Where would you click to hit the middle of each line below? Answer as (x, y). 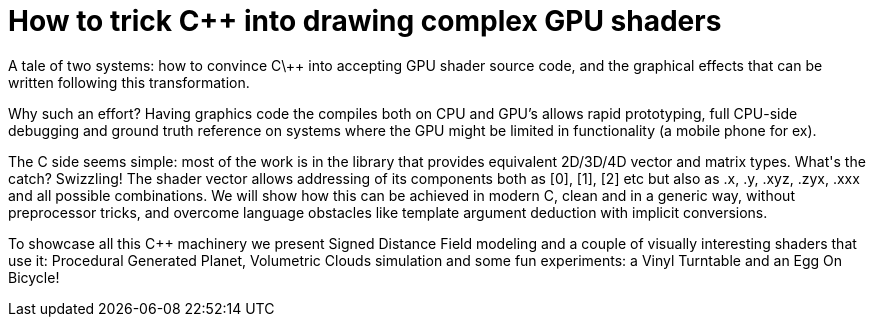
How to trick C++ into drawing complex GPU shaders (365, 21)
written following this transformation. (129, 82)
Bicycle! (34, 277)
